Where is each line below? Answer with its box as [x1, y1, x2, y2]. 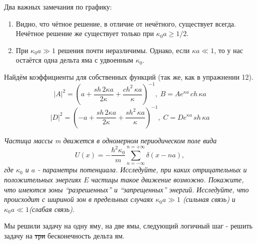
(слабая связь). [28, 203, 75, 214]
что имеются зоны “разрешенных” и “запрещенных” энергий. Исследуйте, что [4, 184, 249, 194]
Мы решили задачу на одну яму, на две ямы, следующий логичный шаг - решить [4, 220, 252, 231]
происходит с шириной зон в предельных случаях [4, 194, 153, 204]
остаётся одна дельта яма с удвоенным [15, 55, 133, 65]
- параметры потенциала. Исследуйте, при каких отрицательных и [37, 164, 247, 175]
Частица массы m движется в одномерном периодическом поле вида [4, 135, 217, 145]
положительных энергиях [4, 174, 81, 184]
